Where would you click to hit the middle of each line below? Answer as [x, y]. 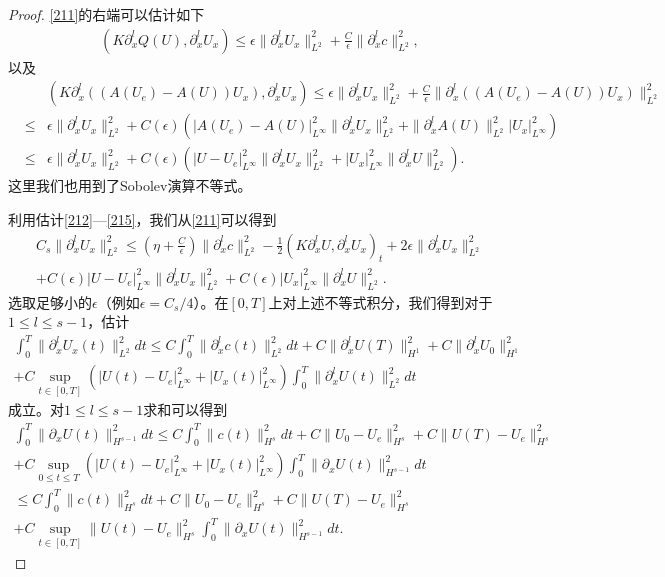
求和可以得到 [185, 409]
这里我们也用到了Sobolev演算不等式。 [130, 185]
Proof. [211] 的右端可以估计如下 [106, 14]
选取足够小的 [50, 301]
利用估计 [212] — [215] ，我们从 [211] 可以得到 [142, 218]
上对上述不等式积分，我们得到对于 [380, 301]
